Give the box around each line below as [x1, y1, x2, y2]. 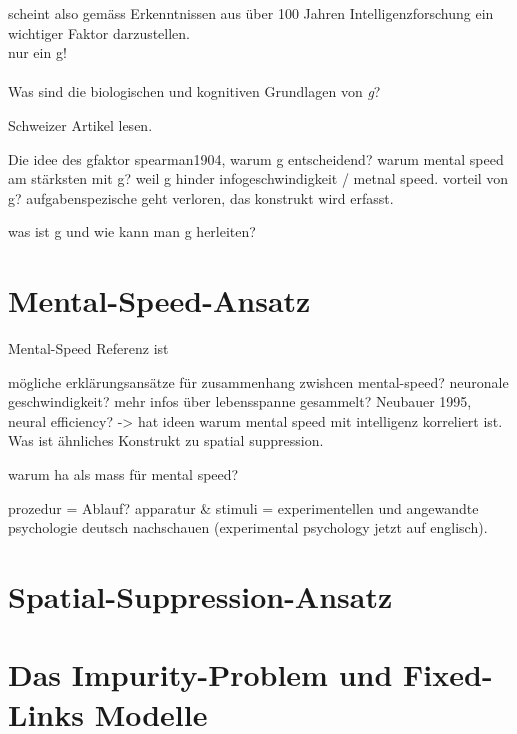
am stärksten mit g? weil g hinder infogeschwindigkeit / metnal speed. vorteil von [8, 168, 509, 189]
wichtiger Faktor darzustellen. [8, 22, 191, 43]
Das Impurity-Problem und [8, 654, 393, 695]
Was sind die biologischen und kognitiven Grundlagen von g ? [8, 81, 381, 102]
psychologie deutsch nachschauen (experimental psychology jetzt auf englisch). [8, 517, 488, 538]
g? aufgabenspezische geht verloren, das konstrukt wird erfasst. [8, 187, 394, 208]
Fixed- [403, 654, 493, 695]
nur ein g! [8, 42, 67, 63]
